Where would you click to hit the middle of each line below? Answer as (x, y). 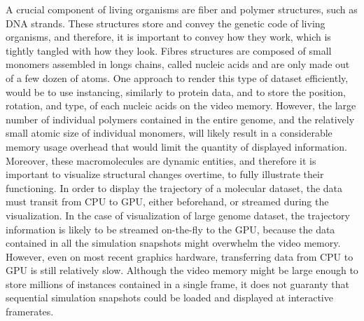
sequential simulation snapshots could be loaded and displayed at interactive (169, 298)
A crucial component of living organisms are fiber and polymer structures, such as (182, 9)
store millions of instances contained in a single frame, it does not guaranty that (177, 284)
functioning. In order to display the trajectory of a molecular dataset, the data (174, 187)
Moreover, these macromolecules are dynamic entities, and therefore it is (161, 160)
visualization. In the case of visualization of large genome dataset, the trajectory (178, 215)
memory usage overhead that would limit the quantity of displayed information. (176, 146)
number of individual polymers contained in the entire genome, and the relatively (180, 119)
